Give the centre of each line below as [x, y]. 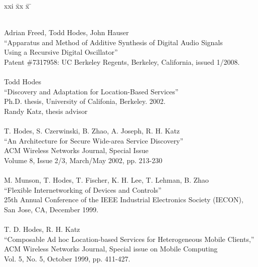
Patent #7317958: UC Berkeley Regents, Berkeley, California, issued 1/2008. [122, 61]
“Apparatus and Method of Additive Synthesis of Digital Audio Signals [113, 42]
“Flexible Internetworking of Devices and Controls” [83, 189]
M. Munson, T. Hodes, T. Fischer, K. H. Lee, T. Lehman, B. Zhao [106, 180]
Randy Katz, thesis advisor [46, 111]
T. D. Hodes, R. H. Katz [42, 229]
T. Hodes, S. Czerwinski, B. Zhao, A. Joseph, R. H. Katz [92, 131]
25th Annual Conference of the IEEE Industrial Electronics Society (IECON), [124, 199]
